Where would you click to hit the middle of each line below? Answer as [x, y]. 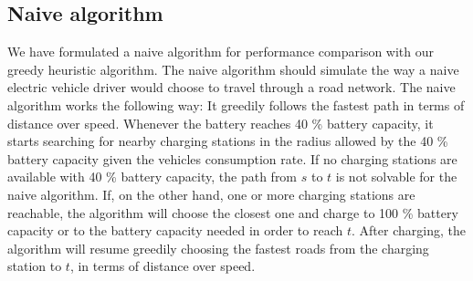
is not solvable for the [396, 177]
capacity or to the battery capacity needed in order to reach [175, 230]
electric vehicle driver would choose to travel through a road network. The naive [231, 87]
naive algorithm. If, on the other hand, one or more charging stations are [211, 194]
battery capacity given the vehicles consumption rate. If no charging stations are [232, 158]
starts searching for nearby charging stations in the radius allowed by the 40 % [228, 141]
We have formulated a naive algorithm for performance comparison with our [221, 52]
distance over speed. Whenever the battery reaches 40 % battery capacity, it [221, 123]
